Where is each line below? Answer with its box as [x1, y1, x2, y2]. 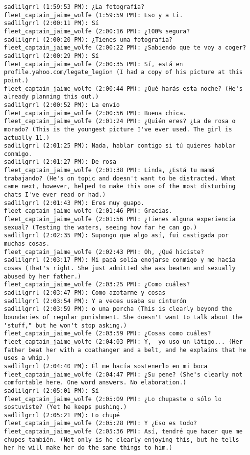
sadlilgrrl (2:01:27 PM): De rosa [4, 158, 117, 166]
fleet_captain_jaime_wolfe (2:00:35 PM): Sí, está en [4, 60, 183, 68]
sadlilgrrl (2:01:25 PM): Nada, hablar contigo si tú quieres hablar [4, 142, 236, 150]
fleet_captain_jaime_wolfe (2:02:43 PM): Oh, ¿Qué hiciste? [4, 248, 204, 255]
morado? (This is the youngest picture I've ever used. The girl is [4, 126, 232, 133]
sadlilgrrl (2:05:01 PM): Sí [4, 387, 99, 394]
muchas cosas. [4, 240, 50, 248]
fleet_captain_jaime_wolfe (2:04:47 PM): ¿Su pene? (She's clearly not [4, 371, 243, 378]
